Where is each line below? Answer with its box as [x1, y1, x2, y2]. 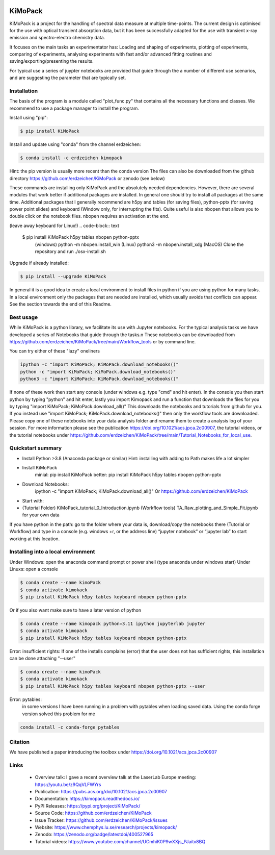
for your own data [22, 512, 60, 518]
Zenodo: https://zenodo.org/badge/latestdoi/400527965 [35, 832, 154, 838]
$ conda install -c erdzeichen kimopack [20, 155, 122, 161]
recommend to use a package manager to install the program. [9, 105, 140, 111]
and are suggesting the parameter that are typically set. [9, 74, 126, 81]
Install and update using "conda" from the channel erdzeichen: [9, 141, 141, 147]
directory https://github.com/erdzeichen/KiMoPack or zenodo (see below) [9, 175, 165, 181]
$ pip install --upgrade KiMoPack [20, 273, 106, 280]
